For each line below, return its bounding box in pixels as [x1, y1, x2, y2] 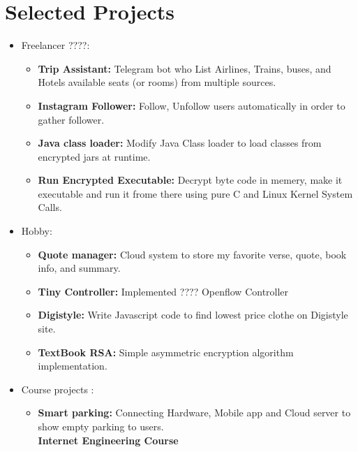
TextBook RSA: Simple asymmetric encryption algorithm [38, 344, 294, 359]
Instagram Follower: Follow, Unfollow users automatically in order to [38, 98, 345, 112]
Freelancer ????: [21, 38, 90, 52]
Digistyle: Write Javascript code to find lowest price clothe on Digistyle [38, 307, 348, 322]
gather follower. [38, 112, 105, 126]
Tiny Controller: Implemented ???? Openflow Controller [38, 284, 289, 298]
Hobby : [21, 224, 52, 238]
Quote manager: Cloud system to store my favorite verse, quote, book [38, 247, 347, 261]
